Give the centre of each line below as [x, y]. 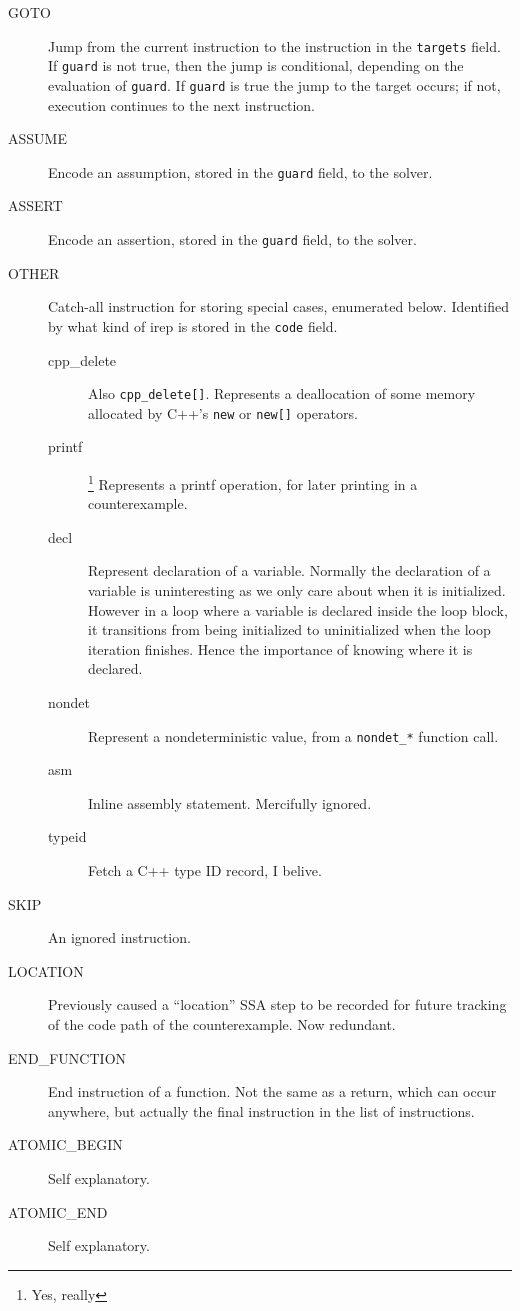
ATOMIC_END [58, 1211]
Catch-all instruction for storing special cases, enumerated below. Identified [278, 306]
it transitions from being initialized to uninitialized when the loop [289, 629]
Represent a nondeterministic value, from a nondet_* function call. [293, 735]
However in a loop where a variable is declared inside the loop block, [298, 609]
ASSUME [37, 138]
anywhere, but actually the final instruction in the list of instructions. [261, 1110]
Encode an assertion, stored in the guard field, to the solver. [232, 239]
